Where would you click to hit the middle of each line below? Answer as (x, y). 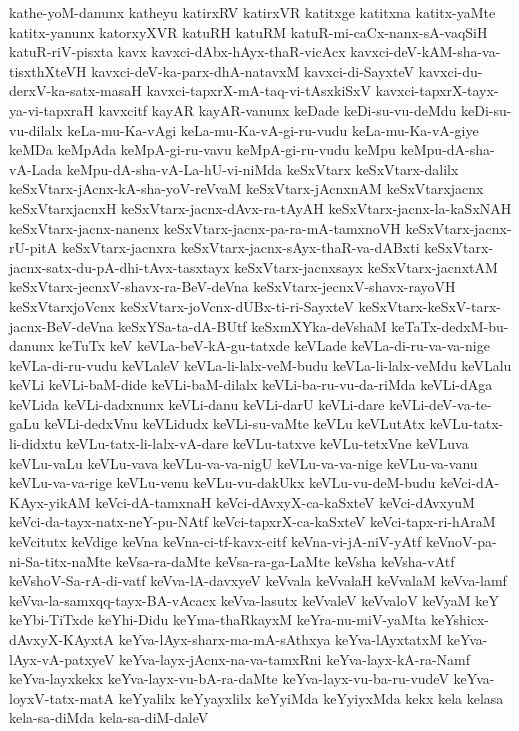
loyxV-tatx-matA (61, 697)
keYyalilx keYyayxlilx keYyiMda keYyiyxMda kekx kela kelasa (311, 697)
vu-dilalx (36, 129)
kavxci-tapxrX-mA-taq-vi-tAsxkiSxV (258, 90)
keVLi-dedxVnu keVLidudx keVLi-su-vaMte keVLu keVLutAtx (234, 423)
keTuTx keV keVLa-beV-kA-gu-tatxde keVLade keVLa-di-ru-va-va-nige (274, 345)
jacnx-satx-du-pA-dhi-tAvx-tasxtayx (119, 266)
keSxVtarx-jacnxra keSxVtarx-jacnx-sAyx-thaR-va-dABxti (240, 247)
